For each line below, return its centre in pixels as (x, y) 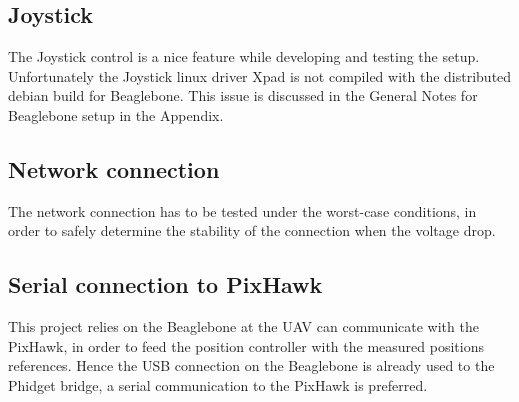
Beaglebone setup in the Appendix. (116, 114)
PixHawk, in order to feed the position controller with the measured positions (246, 345)
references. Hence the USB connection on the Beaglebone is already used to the (251, 365)
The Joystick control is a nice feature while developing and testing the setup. (244, 56)
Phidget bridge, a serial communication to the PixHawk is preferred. (218, 384)
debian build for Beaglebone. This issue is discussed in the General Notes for (243, 95)
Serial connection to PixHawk (165, 284)
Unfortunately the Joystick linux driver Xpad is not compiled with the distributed (260, 75)
